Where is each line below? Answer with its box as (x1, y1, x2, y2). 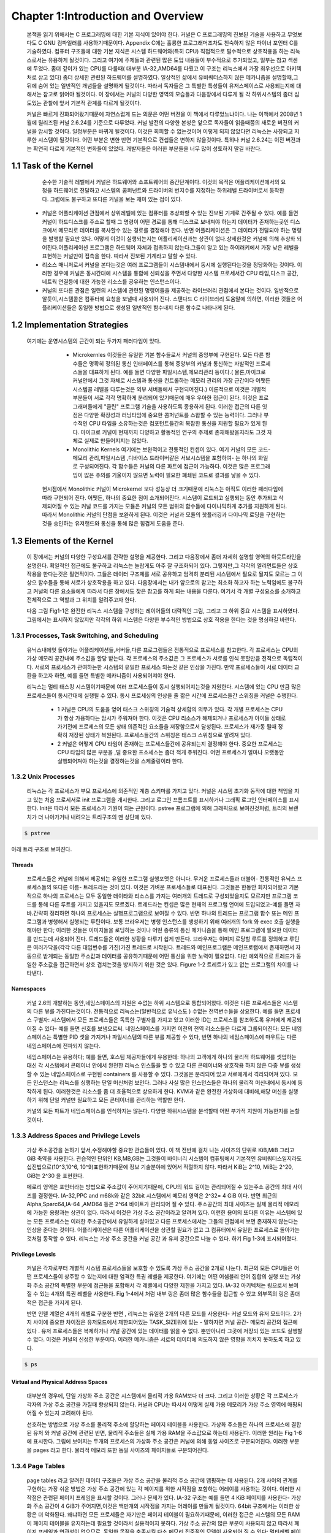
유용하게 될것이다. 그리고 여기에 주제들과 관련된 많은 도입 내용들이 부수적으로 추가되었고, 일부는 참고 (48, 56, 287, 64)
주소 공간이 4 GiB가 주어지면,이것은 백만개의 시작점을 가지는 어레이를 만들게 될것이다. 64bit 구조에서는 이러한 (32, 1502, 294, 1510)
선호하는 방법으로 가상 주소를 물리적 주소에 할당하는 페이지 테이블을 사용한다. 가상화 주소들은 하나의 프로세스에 (26, 1420, 291, 1428)
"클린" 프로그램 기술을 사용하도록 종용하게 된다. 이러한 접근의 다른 (104, 402, 261, 410)
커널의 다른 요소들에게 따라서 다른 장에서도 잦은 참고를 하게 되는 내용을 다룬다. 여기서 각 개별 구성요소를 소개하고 (32, 587, 301, 595)
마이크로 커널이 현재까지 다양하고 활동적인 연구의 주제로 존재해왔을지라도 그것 (80, 428, 266, 435)
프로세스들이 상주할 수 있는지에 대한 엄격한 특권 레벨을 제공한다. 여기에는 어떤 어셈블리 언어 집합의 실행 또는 (32, 1273, 290, 1280)
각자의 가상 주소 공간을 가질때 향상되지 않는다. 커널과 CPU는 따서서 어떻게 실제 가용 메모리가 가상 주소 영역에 (26, 1401, 286, 1408)
